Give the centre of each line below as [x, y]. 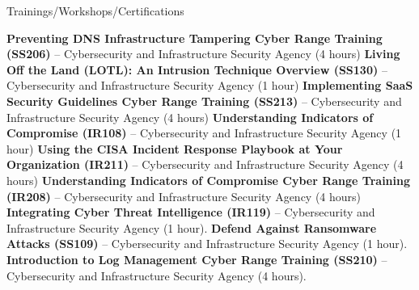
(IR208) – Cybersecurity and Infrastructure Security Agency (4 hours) [184, 196]
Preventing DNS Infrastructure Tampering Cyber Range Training [195, 38]
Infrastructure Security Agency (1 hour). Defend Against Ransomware [192, 227]
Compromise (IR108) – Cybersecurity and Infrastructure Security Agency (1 [204, 133]
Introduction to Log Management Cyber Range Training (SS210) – [197, 259]
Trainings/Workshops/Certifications [95, 11]
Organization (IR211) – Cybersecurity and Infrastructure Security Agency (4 [205, 164]
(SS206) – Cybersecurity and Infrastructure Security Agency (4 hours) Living [203, 54]
